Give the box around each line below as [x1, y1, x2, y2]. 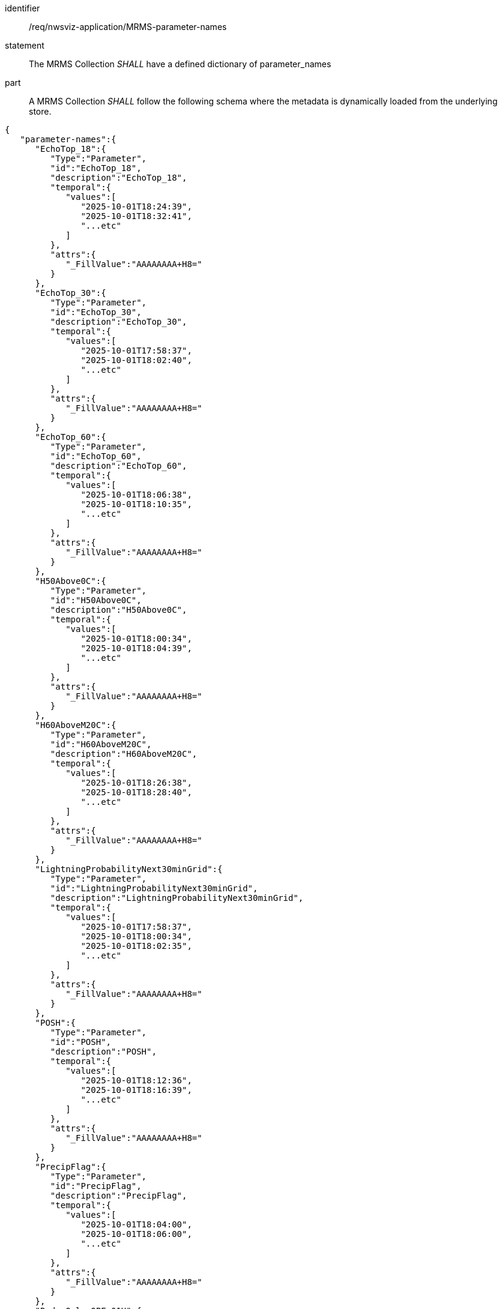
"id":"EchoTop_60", [50, 451, 142, 461]
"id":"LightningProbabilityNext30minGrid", [50, 883, 258, 893]
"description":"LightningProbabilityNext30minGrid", [50, 893, 304, 903]
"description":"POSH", [50, 1047, 157, 1056]
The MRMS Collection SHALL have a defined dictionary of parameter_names [29, 59, 331, 69]
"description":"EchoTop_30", [50, 317, 187, 326]
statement [5, 40, 44, 50]
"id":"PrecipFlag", [50, 1181, 142, 1191]
